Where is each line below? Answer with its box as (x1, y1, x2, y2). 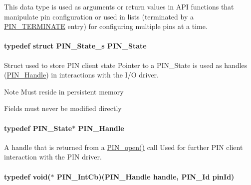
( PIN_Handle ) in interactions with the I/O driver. (4, 69, 159, 80)
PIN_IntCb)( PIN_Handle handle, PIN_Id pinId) (56, 171, 235, 181)
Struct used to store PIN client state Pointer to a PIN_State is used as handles (4, 59, 248, 70)
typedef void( (4, 171, 51, 181)
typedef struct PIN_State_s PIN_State (4, 40, 147, 51)
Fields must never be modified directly (4, 103, 122, 113)
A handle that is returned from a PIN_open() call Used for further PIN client (4, 141, 243, 152)
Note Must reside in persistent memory (4, 86, 124, 96)
